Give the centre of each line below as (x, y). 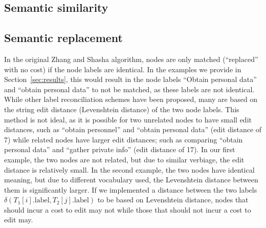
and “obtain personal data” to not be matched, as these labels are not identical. (129, 89)
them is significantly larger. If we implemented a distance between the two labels (131, 189)
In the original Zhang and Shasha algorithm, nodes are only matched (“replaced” (131, 59)
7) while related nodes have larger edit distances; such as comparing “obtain (124, 139)
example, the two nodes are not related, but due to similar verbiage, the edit (124, 159)
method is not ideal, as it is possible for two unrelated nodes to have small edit (128, 119)
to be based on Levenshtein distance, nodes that (173, 200)
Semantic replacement (63, 38)
